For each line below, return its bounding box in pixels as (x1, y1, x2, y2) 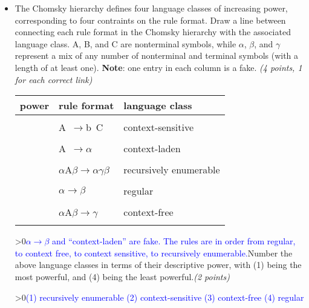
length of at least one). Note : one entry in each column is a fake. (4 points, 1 (15, 61, 302, 73)
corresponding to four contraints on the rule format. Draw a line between (15, 13, 286, 26)
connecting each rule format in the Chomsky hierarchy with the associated (15, 25, 291, 38)
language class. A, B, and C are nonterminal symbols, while (15, 37, 236, 50)
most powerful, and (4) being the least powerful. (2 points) (15, 270, 230, 283)
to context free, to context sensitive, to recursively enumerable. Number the (15, 246, 293, 259)
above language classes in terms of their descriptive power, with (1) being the (15, 258, 302, 271)
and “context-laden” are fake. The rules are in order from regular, (52, 235, 296, 247)
